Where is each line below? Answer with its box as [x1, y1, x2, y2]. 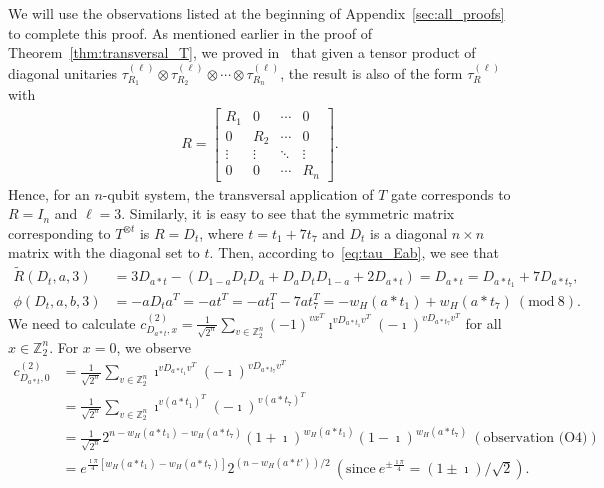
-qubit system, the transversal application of [102, 183, 374, 204]
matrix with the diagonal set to [8, 242, 200, 263]
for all [465, 312, 502, 333]
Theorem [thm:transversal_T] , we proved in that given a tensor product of [8, 42, 476, 63]
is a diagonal [370, 222, 448, 243]
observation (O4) [483, 431, 588, 446]
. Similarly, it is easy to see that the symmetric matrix [121, 203, 455, 224]
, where [199, 222, 244, 243]
